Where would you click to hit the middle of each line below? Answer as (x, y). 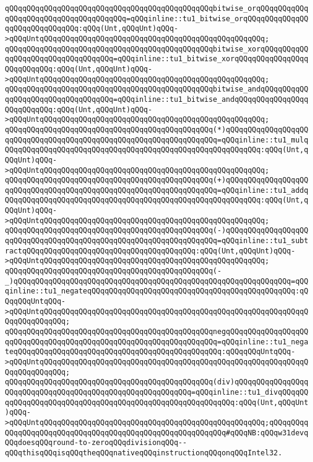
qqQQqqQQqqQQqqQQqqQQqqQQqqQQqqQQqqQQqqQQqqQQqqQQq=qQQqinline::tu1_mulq (157, 140)
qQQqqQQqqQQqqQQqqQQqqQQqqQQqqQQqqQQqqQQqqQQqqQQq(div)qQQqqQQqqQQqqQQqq (157, 382)
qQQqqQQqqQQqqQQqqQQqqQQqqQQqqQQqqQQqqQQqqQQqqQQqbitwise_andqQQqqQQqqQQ (157, 89)
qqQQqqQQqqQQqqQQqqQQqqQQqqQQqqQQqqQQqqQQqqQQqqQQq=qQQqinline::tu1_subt (157, 241)
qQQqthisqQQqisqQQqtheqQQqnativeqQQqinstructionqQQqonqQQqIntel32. (144, 453)
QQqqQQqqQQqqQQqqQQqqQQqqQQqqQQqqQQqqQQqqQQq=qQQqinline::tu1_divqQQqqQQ (157, 392)
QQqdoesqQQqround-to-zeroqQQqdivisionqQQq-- (96, 443)
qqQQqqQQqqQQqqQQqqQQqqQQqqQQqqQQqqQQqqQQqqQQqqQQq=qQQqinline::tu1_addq (157, 190)
